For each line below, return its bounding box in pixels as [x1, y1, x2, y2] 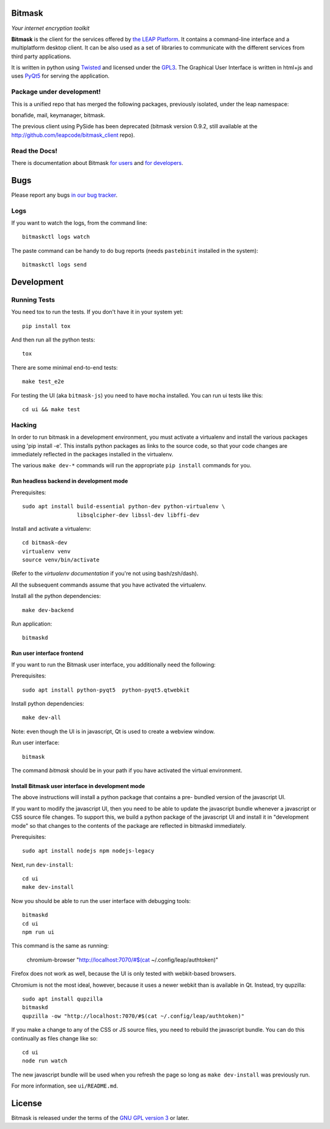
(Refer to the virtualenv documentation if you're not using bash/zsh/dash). [11, 570, 199, 577]
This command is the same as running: [11, 942, 109, 949]
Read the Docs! [11, 147, 58, 155]
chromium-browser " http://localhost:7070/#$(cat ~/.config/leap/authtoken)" [26, 956, 219, 963]
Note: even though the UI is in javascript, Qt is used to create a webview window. [11, 728, 215, 735]
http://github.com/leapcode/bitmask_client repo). [11, 131, 135, 139]
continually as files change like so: [11, 1034, 98, 1042]
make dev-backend [22, 607, 74, 613]
